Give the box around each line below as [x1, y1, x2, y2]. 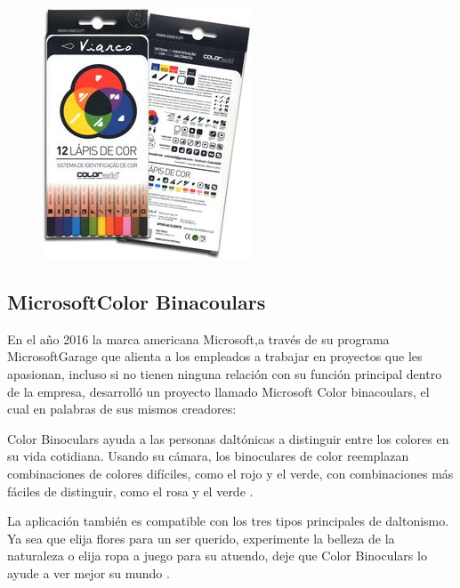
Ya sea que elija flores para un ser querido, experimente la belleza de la [7, 528, 395, 547]
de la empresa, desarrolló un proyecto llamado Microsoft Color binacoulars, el [7, 382, 430, 400]
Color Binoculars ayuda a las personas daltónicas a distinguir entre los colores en [7, 429, 449, 447]
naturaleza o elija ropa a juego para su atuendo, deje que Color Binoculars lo [7, 546, 427, 565]
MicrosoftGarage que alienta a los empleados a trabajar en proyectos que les [7, 347, 423, 366]
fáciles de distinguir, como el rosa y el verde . [7, 481, 254, 500]
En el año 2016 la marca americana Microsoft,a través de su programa [7, 329, 390, 348]
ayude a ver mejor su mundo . [7, 563, 170, 582]
